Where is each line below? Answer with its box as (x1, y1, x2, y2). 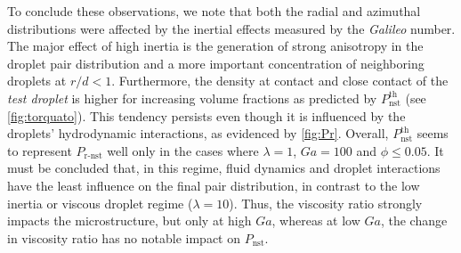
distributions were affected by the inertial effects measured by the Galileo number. (7, 19, 456, 37)
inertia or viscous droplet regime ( (7, 193, 193, 212)
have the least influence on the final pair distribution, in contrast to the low (7, 175, 420, 194)
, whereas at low (271, 211, 360, 230)
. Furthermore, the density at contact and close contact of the (111, 71, 449, 90)
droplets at (7, 71, 67, 90)
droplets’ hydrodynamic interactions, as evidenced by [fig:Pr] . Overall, (7, 124, 389, 143)
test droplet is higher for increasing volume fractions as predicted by (7, 88, 377, 107)
